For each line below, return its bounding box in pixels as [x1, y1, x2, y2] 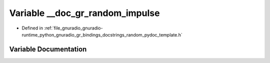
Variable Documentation [9, 45, 87, 53]
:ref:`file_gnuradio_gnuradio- [44, 25, 103, 31]
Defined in [21, 25, 43, 31]
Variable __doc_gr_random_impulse [9, 7, 160, 18]
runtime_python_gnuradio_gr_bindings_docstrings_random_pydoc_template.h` [21, 31, 182, 37]
